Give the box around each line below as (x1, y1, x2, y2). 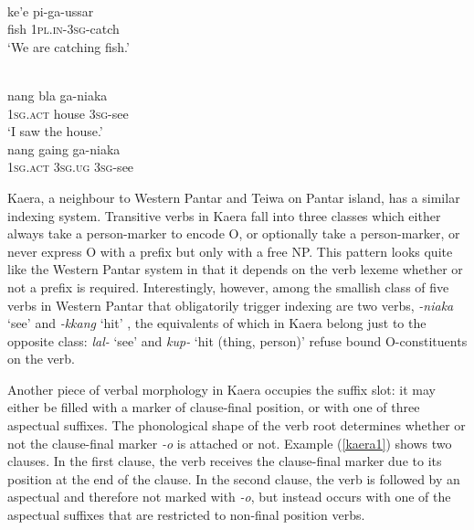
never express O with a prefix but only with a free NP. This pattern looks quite (7, 241, 453, 260)
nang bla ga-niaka (7, 85, 108, 104)
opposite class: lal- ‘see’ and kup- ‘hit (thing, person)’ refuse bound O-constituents (7, 331, 468, 350)
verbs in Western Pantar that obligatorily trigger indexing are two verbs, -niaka (7, 295, 454, 314)
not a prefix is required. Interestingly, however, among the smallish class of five (7, 277, 449, 296)
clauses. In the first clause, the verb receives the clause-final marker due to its (7, 451, 442, 471)
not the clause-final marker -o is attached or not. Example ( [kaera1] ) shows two (7, 433, 452, 452)
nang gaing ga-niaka (7, 139, 121, 158)
